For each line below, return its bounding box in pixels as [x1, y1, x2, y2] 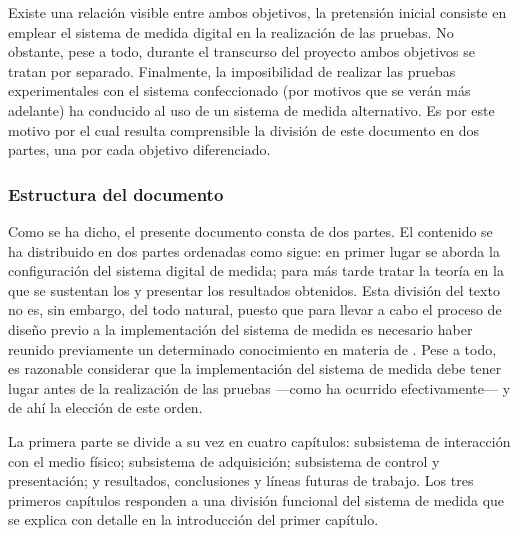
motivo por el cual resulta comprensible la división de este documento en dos [8, 119, 480, 140]
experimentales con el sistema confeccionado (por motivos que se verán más [8, 80, 471, 101]
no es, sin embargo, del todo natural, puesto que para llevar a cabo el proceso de [8, 299, 502, 320]
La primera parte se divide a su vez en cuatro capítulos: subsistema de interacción [8, 430, 511, 451]
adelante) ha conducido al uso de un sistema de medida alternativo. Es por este [8, 99, 495, 120]
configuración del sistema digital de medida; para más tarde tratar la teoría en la [8, 260, 504, 281]
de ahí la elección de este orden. [8, 397, 203, 418]
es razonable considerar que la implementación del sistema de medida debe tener [8, 358, 502, 379]
